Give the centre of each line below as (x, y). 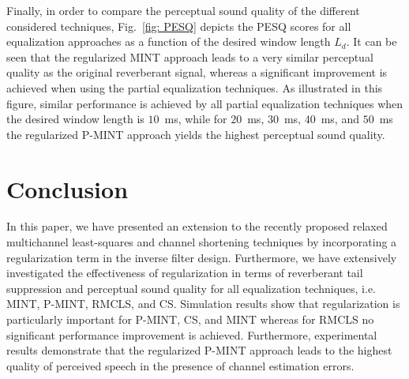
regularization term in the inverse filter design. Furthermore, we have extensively (202, 257)
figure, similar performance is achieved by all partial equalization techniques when (205, 103)
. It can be (371, 41)
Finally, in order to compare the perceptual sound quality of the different (183, 10)
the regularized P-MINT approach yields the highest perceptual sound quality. (196, 134)
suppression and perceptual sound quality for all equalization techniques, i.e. (191, 288)
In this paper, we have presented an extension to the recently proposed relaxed (197, 226)
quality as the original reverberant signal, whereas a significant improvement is (197, 72)
